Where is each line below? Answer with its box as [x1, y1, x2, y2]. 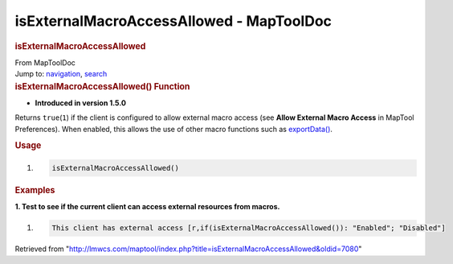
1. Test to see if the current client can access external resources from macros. [14, 202, 280, 212]
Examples [14, 184, 55, 196]
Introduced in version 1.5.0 [35, 97, 126, 108]
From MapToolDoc [14, 57, 76, 68]
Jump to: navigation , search [14, 69, 108, 79]
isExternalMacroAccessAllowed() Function [14, 80, 190, 92]
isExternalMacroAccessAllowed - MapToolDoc [14, 12, 333, 30]
